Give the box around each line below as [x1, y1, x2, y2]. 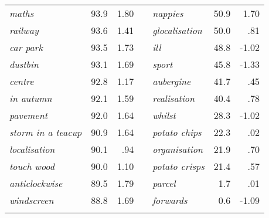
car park [9, 40, 43, 54]
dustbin [9, 57, 39, 71]
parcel [152, 176, 176, 190]
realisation [152, 91, 195, 105]
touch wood [9, 159, 55, 173]
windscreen [9, 193, 54, 207]
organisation [152, 142, 203, 156]
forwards [152, 193, 188, 207]
